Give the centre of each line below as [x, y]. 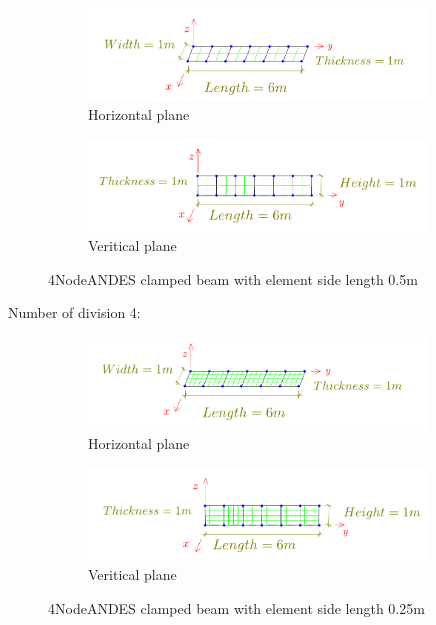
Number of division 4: [74, 312]
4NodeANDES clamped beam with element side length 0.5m [233, 278]
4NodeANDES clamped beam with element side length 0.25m [236, 607]
